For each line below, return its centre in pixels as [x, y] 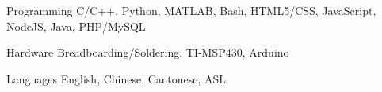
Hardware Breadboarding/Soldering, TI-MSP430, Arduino [148, 52]
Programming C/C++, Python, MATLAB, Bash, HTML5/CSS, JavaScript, [191, 10]
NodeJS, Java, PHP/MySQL [76, 26]
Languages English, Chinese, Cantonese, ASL [117, 78]
